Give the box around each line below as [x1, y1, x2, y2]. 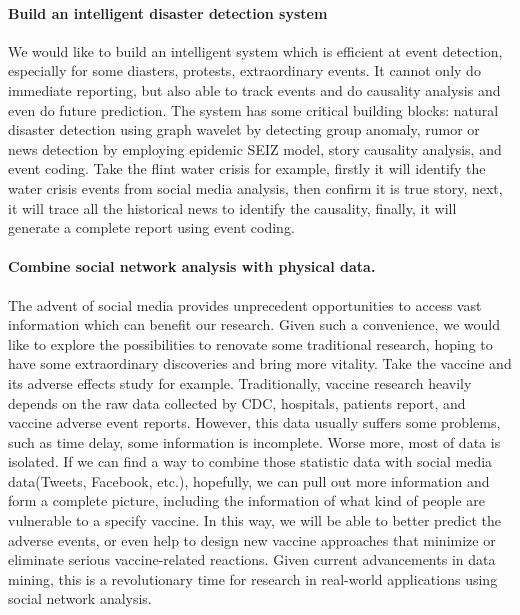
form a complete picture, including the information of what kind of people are [8, 490, 485, 511]
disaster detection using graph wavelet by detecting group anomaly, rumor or [8, 119, 480, 140]
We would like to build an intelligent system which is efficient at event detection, [8, 40, 503, 61]
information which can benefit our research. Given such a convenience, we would [8, 314, 500, 335]
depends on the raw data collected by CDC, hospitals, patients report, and [8, 392, 466, 413]
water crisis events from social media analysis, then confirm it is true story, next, [8, 177, 503, 198]
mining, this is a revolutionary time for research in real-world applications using [8, 568, 498, 589]
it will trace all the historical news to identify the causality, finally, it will [8, 197, 457, 218]
